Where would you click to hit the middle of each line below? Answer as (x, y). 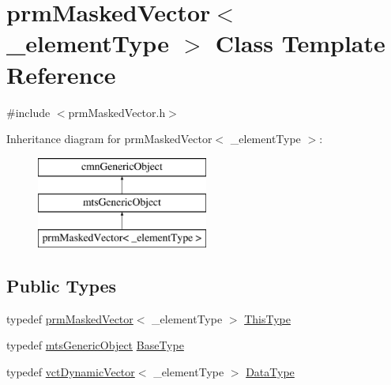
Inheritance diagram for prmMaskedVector (109, 139)
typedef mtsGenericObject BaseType (95, 345)
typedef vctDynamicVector (71, 372)
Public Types (62, 286)
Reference (61, 74)
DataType (270, 372)
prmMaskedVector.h (117, 112)
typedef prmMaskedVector (70, 318)
